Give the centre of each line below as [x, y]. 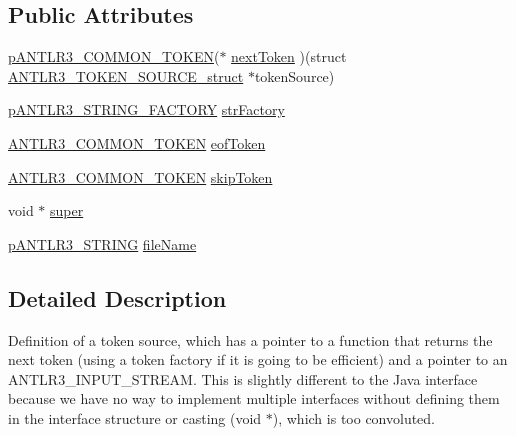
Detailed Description [117, 297]
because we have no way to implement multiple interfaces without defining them [254, 398]
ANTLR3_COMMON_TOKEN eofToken [137, 142]
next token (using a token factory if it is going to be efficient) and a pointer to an [258, 359]
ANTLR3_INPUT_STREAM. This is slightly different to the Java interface [243, 378]
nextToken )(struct [289, 56]
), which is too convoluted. [354, 417]
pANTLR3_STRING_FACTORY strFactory [146, 109]
